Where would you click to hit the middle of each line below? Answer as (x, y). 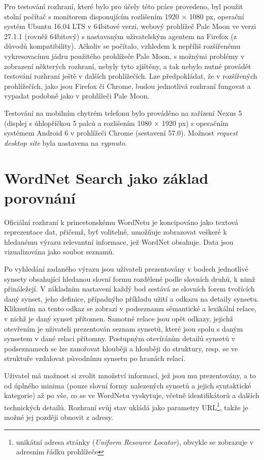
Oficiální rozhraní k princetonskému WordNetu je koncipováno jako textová (121, 222)
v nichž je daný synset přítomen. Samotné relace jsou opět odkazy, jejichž (119, 318)
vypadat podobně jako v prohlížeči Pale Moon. (77, 96)
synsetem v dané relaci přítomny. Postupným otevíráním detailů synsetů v (120, 338)
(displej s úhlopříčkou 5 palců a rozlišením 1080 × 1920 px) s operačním (116, 123)
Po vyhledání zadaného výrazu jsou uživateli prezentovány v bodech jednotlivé (126, 269)
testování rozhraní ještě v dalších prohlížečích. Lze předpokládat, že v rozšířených (131, 76)
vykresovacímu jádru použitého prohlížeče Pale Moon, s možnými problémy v (124, 56)
